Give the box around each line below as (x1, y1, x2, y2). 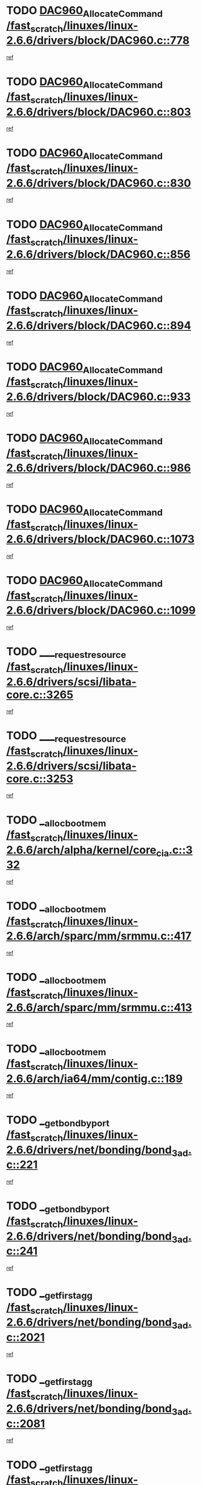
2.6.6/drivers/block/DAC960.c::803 (6, 105, 192, 119)
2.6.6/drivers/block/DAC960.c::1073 (6, 533, 195, 546)
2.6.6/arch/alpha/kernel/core (6, 843, 157, 857)
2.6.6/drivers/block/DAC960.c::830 (6, 176, 192, 190)
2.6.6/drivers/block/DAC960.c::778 (6, 34, 190, 47)
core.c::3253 (6, 772, 74, 785)
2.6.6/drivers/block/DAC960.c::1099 (6, 603, 196, 617)
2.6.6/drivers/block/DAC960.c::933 (6, 390, 191, 404)
